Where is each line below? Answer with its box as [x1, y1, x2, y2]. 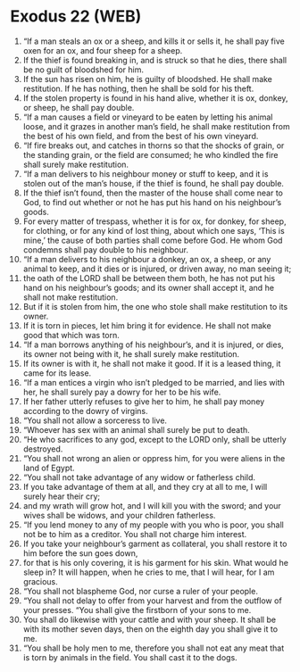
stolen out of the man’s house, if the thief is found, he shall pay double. [22, 178, 285, 188]
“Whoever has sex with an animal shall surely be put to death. [22, 424, 251, 435]
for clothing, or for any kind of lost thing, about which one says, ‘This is [22, 225, 285, 236]
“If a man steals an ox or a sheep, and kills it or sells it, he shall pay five [22, 36, 285, 46]
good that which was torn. [22, 329, 120, 340]
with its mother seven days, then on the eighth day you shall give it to [22, 623, 279, 635]
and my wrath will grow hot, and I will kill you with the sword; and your [22, 500, 282, 510]
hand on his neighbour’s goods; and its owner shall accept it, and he [22, 282, 275, 293]
